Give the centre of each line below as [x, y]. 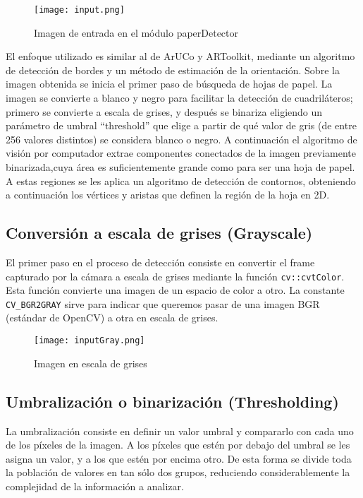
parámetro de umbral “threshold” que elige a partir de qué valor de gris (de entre [181, 125]
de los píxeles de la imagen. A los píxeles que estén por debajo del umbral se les [178, 445]
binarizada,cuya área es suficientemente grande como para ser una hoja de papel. [180, 167]
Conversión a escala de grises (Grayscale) [159, 233]
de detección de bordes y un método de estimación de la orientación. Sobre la [173, 70]
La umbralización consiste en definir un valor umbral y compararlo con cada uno [180, 431]
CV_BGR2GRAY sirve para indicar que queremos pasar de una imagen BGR [163, 303]
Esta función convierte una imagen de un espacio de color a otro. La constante [175, 290]
